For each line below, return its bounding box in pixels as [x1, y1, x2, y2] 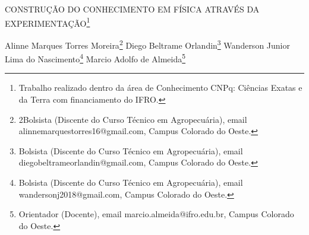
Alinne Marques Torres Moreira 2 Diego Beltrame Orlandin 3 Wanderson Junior [5, 37, 290, 51]
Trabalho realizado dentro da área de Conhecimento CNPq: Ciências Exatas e [18, 81, 302, 94]
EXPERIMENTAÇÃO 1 [5, 15, 90, 29]
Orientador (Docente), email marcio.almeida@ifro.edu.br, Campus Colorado [18, 208, 294, 220]
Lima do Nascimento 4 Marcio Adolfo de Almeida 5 [5, 51, 186, 65]
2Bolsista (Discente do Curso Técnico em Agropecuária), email [18, 113, 247, 125]
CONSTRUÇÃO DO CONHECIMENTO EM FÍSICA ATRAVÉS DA [5, 3, 260, 15]
